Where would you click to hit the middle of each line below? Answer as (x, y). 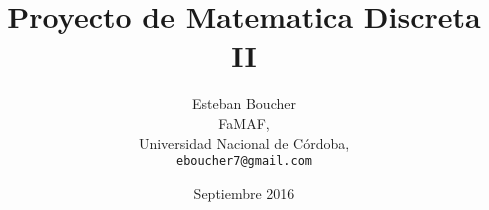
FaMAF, (244, 122)
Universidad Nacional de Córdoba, (244, 142)
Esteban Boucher (244, 103)
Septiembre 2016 (244, 192)
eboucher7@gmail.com (244, 161)
